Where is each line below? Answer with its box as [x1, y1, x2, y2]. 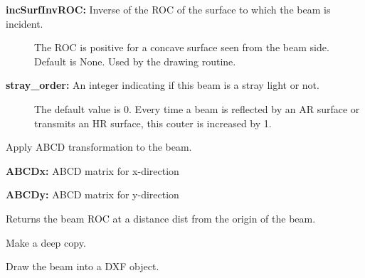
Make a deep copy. [6, 235, 86, 250]
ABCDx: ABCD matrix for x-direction [6, 163, 179, 178]
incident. [6, 16, 43, 31]
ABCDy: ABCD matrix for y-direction [6, 187, 179, 202]
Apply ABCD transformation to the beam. [6, 139, 192, 154]
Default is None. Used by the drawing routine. [34, 53, 236, 68]
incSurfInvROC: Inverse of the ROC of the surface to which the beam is [6, 2, 331, 16]
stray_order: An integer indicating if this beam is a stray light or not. [6, 77, 319, 92]
